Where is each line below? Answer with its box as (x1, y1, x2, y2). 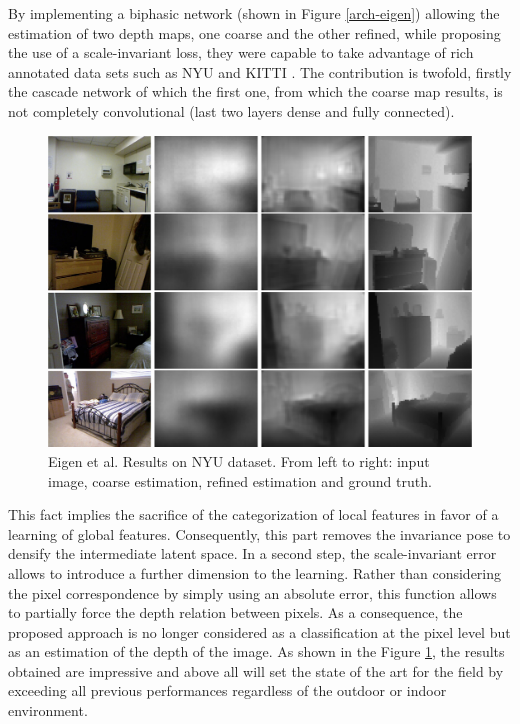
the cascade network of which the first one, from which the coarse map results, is (8, 81, 503, 102)
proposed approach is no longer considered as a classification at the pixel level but (8, 621, 511, 642)
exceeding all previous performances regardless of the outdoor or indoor (8, 680, 447, 701)
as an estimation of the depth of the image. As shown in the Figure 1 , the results (8, 641, 505, 662)
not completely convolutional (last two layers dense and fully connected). (8, 100, 455, 121)
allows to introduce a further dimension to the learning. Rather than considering (8, 562, 502, 583)
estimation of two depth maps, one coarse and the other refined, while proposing (8, 22, 501, 43)
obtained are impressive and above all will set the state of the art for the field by (8, 660, 504, 681)
